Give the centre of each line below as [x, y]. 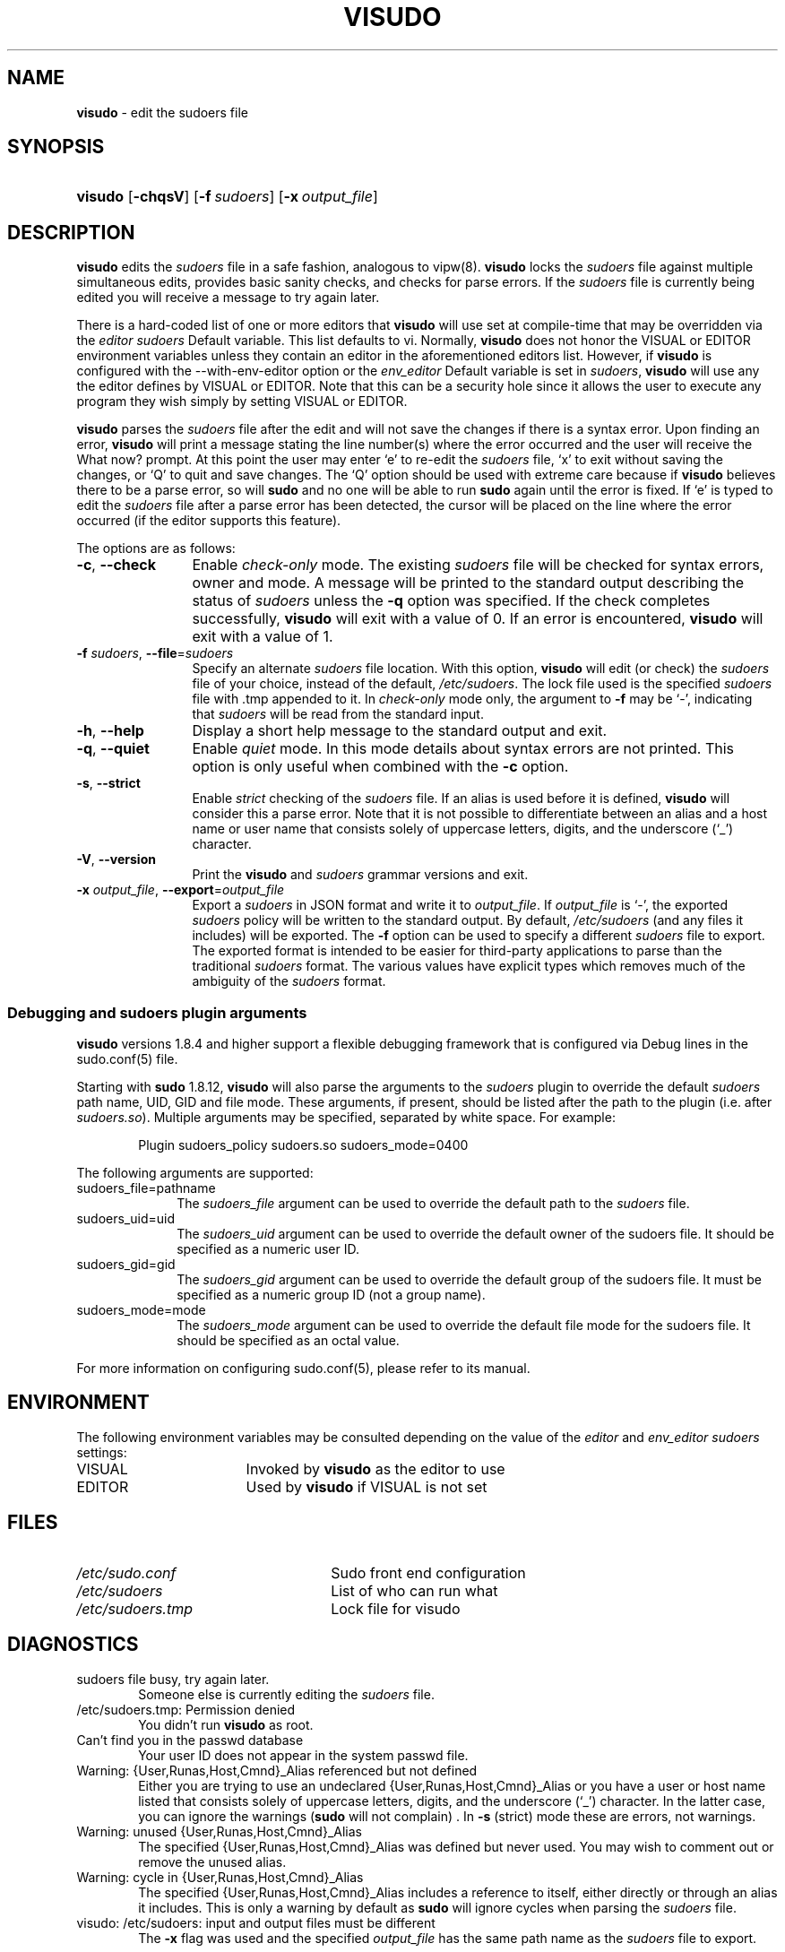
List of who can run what [414, 1590]
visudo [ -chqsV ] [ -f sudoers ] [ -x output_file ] [227, 197]
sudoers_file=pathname [146, 1188]
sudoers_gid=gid [126, 1265]
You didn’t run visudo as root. [226, 1724]
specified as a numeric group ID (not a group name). [331, 1295]
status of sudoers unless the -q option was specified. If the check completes [451, 601]
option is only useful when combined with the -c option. [380, 767]
